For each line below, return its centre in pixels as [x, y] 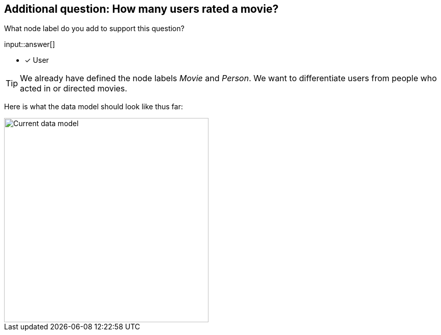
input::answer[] [30, 44]
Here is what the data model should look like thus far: [94, 107]
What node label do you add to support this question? [94, 29]
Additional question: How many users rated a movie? [141, 9]
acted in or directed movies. [74, 89]
